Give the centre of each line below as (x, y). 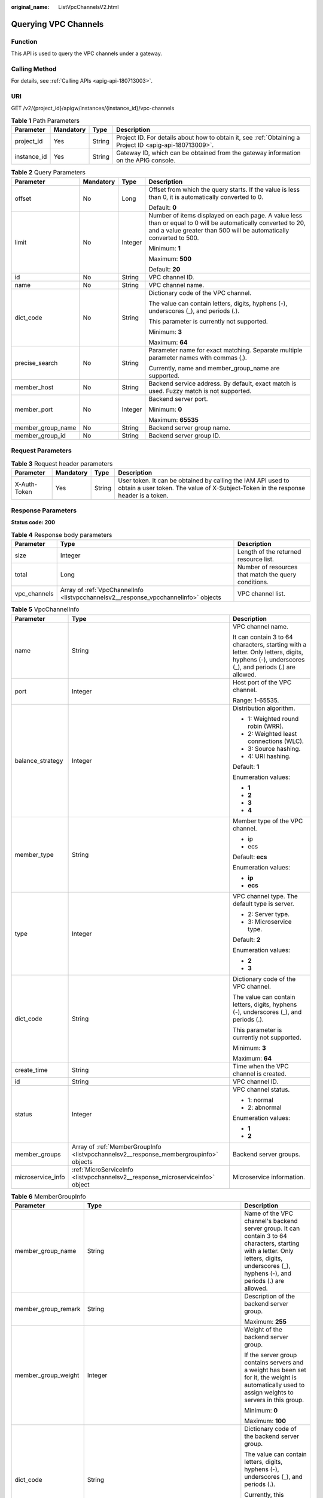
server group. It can (272, 1228)
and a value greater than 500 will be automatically (219, 230)
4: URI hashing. (269, 756)
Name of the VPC (269, 1213)
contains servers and (274, 1362)
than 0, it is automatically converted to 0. (206, 197)
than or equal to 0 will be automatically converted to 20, (227, 223)
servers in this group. (274, 1400)
